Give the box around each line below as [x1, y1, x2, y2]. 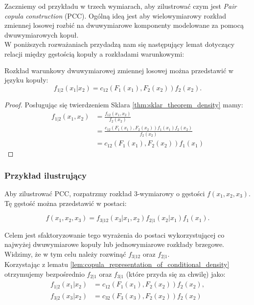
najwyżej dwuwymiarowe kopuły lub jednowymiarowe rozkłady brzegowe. [4, 239, 225, 249]
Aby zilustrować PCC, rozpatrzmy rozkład [4, 188, 132, 198]
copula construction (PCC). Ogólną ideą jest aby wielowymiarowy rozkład [4, 10, 227, 20]
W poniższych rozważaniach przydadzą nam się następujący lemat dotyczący [4, 39, 235, 49]
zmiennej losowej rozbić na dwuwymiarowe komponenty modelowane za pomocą [4, 20, 244, 30]
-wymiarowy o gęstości [137, 188, 205, 198]
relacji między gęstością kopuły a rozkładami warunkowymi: [4, 48, 185, 59]
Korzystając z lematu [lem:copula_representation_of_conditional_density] [4, 259, 230, 269]
